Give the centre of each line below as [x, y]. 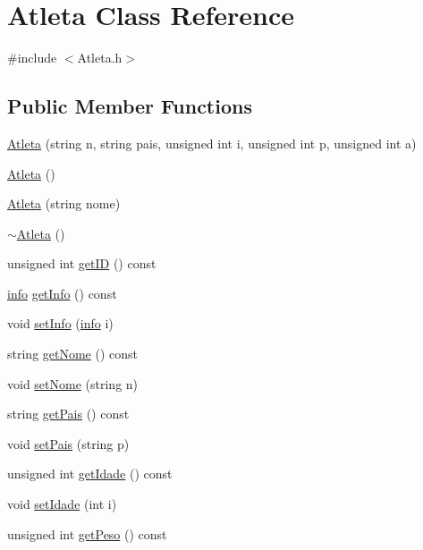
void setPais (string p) [68, 443]
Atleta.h [100, 58]
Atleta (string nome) [64, 203]
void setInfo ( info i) [60, 323]
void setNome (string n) [73, 383]
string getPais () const [68, 414]
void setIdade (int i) [62, 504]
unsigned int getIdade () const [90, 474]
